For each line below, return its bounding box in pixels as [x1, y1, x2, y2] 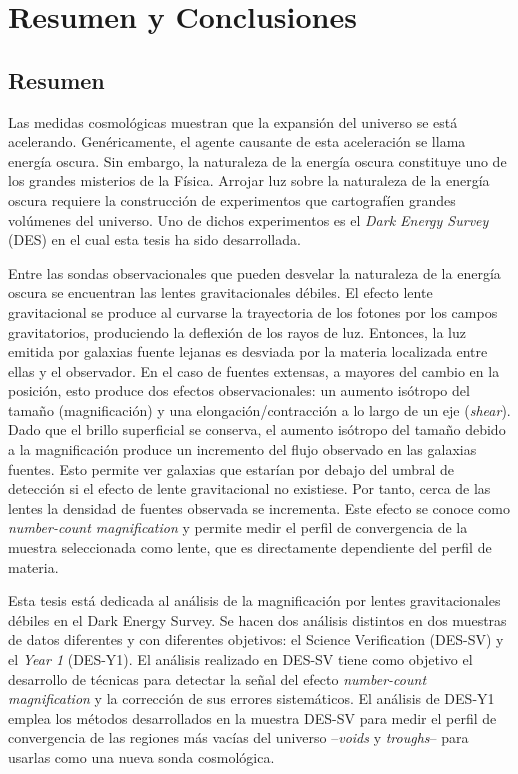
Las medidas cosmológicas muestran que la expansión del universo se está [8, 111, 458, 132]
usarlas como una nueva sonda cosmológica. [8, 746, 275, 767]
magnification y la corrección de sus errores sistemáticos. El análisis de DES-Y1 [8, 688, 495, 709]
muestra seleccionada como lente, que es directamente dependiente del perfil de [8, 537, 492, 558]
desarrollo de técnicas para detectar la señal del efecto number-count [8, 668, 427, 689]
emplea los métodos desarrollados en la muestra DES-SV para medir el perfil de [8, 707, 497, 728]
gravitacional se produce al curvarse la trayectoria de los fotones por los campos [8, 301, 498, 322]
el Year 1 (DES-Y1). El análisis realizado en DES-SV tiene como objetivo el [8, 649, 473, 670]
